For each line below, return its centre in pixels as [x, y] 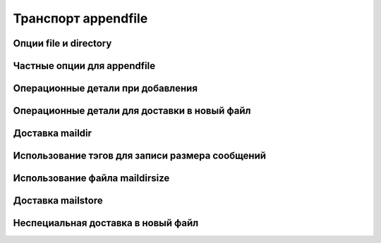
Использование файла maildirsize [91, 179]
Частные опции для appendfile [84, 66]
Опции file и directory [62, 43]
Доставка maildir [52, 133]
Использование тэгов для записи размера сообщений [140, 156]
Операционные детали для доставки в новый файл [132, 111]
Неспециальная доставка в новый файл [106, 223]
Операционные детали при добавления [105, 88]
